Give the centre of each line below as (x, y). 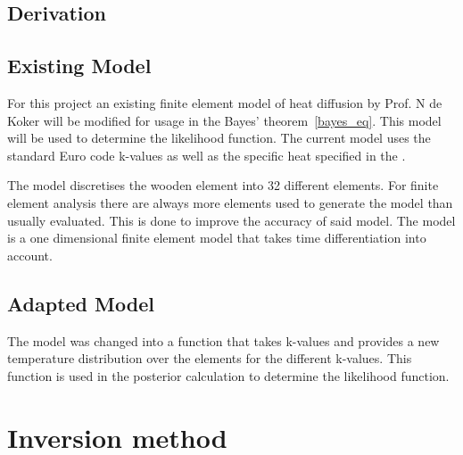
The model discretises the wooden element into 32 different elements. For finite (223, 185)
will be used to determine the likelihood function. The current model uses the (219, 138)
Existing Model (79, 66)
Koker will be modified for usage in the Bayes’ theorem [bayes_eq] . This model (224, 120)
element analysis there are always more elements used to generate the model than (230, 202)
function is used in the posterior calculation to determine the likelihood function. (228, 375)
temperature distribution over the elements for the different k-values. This (210, 358)
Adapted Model (81, 303)
